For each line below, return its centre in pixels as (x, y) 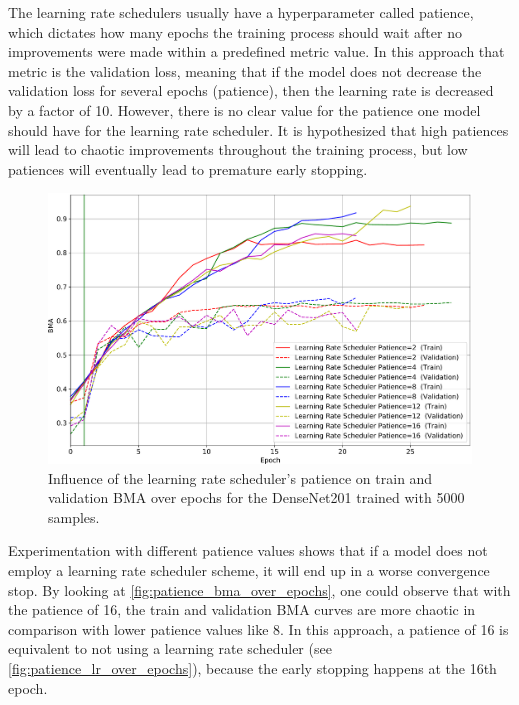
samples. (74, 516)
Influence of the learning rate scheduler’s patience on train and (240, 477)
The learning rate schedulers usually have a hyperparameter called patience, (241, 12)
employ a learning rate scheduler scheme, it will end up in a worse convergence (249, 569)
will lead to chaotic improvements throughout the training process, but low (238, 149)
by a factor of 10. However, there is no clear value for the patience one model (244, 109)
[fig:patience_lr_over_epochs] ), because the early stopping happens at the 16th (252, 667)
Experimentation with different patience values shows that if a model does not (248, 550)
